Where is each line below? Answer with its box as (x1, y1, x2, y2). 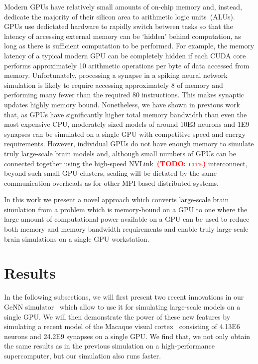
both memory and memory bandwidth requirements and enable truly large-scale (4, 224, 249, 234)
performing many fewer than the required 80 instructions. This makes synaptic (4, 89, 245, 100)
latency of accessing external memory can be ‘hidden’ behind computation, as (4, 30, 241, 41)
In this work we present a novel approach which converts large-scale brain (4, 194, 229, 205)
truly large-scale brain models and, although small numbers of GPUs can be (4, 148, 236, 158)
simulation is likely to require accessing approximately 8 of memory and (4, 79, 223, 90)
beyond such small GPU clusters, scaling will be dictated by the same (4, 168, 217, 178)
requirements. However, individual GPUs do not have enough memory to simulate (4, 138, 254, 149)
